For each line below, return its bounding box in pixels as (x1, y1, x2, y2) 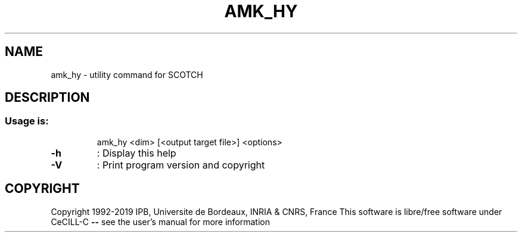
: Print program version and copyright (97, 158, 265, 171)
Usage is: (5, 115, 49, 127)
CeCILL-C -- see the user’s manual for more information (51, 216, 271, 227)
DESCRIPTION (5, 90, 90, 105)
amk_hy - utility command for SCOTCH (51, 69, 203, 80)
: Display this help (97, 146, 176, 159)
